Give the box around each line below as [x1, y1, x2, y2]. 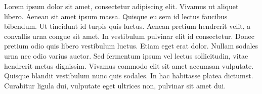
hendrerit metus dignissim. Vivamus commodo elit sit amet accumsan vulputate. [4, 60, 254, 71]
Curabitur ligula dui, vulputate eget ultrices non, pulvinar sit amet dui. [4, 80, 226, 90]
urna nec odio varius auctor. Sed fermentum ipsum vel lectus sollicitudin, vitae [4, 50, 248, 61]
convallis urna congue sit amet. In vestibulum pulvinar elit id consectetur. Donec [4, 30, 254, 41]
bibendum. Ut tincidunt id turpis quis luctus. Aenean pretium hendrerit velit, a [4, 21, 251, 31]
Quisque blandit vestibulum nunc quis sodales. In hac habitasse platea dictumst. [4, 70, 253, 81]
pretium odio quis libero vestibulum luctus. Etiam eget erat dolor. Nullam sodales [4, 40, 258, 51]
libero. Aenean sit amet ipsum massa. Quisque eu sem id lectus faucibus [4, 11, 228, 21]
